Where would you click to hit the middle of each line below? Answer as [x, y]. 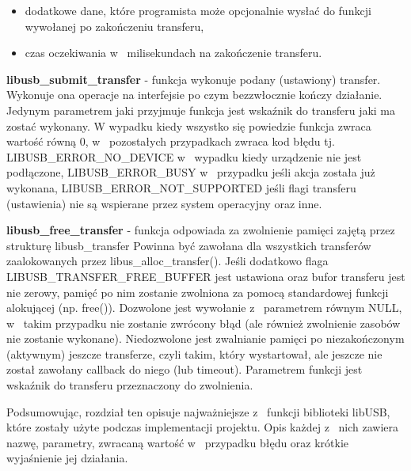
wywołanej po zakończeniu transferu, [114, 26]
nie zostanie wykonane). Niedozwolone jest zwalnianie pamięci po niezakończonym [205, 338]
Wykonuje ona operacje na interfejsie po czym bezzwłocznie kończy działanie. [194, 95]
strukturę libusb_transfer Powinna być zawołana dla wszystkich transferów [189, 245]
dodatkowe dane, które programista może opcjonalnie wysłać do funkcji [198, 10]
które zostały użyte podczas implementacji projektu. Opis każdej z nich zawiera [203, 427]
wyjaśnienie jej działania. [67, 458]
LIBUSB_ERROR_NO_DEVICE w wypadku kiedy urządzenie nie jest [184, 156]
